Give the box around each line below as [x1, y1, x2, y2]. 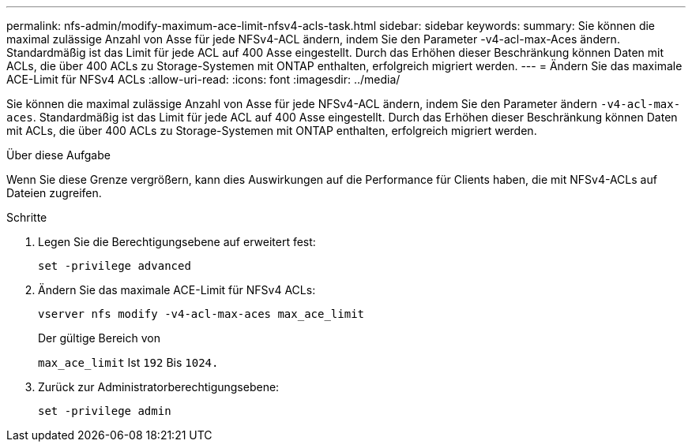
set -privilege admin [38, 405, 171, 417]
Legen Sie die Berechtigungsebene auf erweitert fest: [38, 235, 316, 248]
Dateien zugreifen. [6, 186, 102, 200]
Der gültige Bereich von [38, 331, 160, 345]
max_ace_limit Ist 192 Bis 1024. [38, 356, 219, 369]
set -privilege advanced [38, 259, 191, 272]
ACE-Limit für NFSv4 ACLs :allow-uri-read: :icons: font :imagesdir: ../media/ [6, 73, 401, 86]
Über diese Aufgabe [6, 148, 111, 162]
